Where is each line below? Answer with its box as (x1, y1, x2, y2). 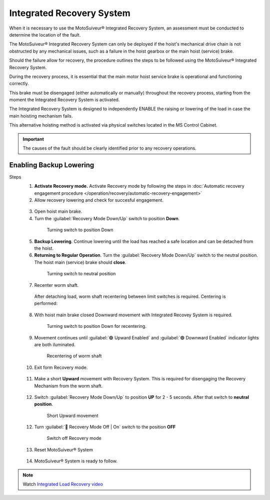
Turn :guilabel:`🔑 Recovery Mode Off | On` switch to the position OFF (34, 424, 176, 430)
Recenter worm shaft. (34, 282, 79, 288)
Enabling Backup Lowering (9, 161, 94, 169)
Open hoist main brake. (34, 208, 82, 215)
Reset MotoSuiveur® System (34, 446, 93, 452)
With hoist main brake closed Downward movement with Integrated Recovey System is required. (34, 312, 232, 318)
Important (22, 136, 44, 142)
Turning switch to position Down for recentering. (46, 323, 147, 329)
